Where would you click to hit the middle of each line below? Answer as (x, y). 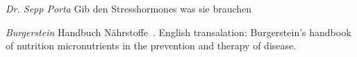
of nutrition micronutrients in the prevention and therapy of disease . (151, 46)
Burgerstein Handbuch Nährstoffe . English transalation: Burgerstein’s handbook (178, 32)
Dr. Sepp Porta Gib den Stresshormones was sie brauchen (129, 8)
